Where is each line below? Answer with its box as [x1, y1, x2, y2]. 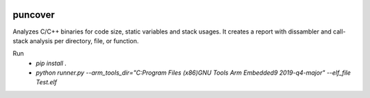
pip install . [36, 59, 67, 67]
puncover [12, 9, 55, 21]
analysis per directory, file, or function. [29, 36, 139, 45]
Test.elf [36, 78, 58, 86]
